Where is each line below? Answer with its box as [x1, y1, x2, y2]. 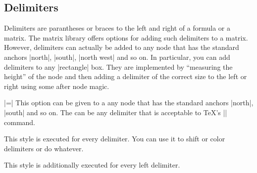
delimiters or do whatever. [4, 143, 84, 153]
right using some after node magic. [4, 81, 109, 91]
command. [4, 117, 35, 127]
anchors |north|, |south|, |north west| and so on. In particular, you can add [4, 51, 230, 62]
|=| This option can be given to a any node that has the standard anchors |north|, [4, 97, 254, 108]
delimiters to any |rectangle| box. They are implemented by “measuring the [4, 61, 233, 72]
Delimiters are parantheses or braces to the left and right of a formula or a [4, 23, 230, 33]
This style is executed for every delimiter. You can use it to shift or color [4, 133, 225, 144]
